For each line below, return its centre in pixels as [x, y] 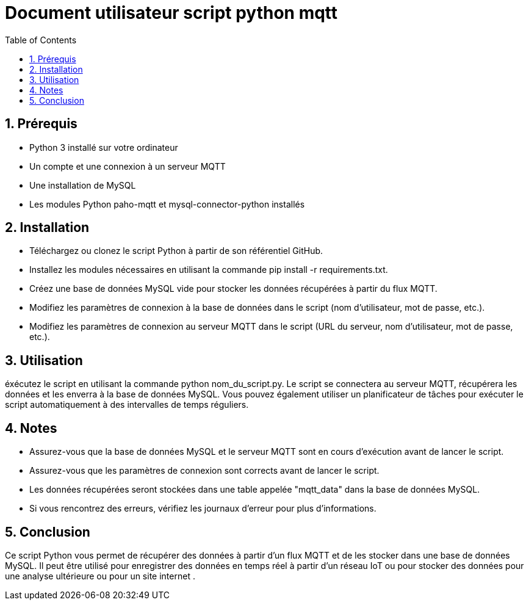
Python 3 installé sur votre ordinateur [104, 147]
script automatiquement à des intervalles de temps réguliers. [127, 405]
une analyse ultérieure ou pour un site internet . [100, 576]
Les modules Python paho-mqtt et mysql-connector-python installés [167, 204]
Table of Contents [41, 40]
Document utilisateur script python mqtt [171, 13]
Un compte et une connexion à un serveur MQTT [128, 166]
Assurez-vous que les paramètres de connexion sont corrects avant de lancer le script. [204, 471]
